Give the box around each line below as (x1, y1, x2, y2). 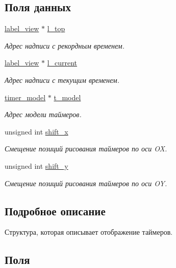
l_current (47, 57, 78, 68)
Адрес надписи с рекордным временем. (5, 40, 125, 51)
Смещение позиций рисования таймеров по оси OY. (5, 177, 167, 188)
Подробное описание (5, 203, 106, 218)
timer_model (5, 92, 46, 102)
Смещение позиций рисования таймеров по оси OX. (5, 143, 167, 154)
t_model (54, 92, 81, 102)
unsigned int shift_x (5, 126, 68, 137)
